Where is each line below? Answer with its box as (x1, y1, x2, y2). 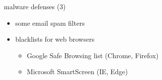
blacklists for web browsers (15, 34, 95, 44)
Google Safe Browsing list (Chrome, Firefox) (27, 50, 159, 60)
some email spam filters (15, 17, 85, 28)
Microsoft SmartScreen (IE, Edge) (27, 66, 128, 77)
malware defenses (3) (4, 1, 66, 11)
